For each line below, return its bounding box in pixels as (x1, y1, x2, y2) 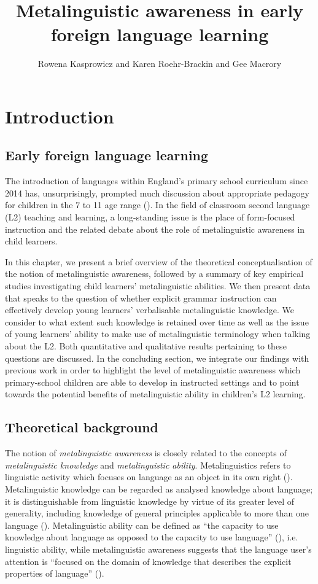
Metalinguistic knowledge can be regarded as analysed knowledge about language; (5, 482, 313, 495)
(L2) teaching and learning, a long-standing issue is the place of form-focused (5, 211, 295, 224)
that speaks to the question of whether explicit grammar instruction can (5, 291, 277, 304)
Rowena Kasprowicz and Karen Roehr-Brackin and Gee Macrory (37, 57, 282, 70)
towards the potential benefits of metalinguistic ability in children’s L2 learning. (5, 387, 306, 400)
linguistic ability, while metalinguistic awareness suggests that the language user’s (5, 542, 312, 555)
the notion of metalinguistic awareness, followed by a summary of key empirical (5, 267, 304, 280)
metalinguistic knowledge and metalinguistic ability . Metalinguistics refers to (5, 458, 291, 471)
